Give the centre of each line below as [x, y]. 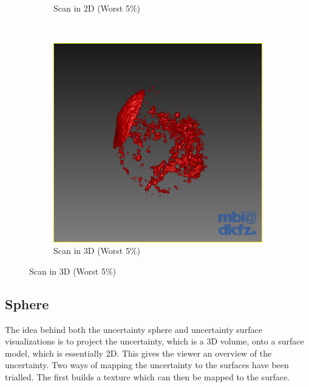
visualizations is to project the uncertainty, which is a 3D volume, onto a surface [154, 341]
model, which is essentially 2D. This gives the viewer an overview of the [138, 353]
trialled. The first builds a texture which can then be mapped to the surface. [148, 377]
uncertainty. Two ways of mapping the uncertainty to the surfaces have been [147, 365]
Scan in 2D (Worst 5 [92, 8]
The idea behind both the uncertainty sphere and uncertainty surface [134, 329]
